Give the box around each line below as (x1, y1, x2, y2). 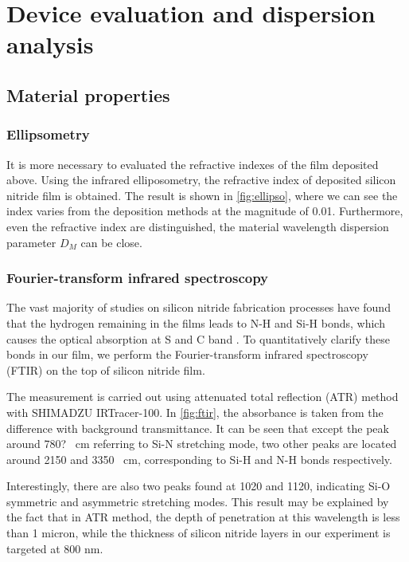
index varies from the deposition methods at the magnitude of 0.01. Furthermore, (6, 202, 403, 219)
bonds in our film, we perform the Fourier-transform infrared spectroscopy (6, 346, 368, 363)
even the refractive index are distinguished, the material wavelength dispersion (6, 218, 389, 234)
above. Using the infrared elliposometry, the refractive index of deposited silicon (6, 171, 396, 188)
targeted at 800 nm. (6, 540, 103, 556)
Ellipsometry (6, 124, 90, 144)
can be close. (80, 234, 142, 250)
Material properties (6, 82, 170, 107)
